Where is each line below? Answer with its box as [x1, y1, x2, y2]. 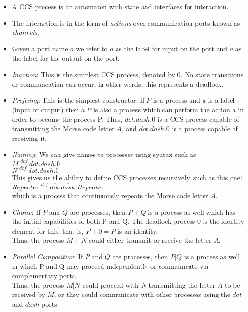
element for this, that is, [12, 225, 84, 235]
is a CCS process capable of [157, 114, 239, 124]
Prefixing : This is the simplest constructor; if [12, 95, 145, 105]
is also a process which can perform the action [93, 104, 230, 114]
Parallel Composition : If [12, 251, 83, 261]
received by [12, 289, 45, 299]
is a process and [153, 95, 200, 105]
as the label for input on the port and [116, 43, 228, 53]
